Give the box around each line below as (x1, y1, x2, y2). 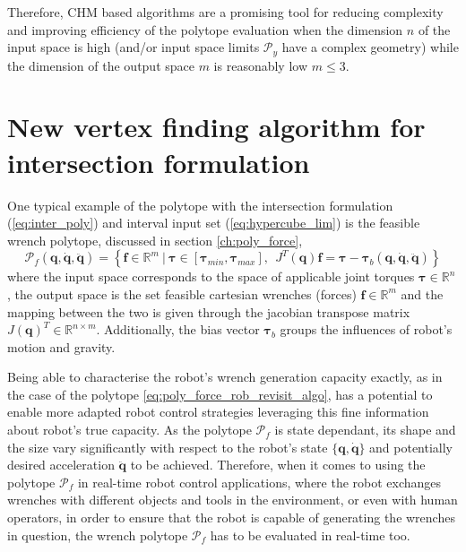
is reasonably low (213, 56, 308, 74)
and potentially (369, 437, 453, 456)
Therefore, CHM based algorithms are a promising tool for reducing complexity (7, 3, 444, 21)
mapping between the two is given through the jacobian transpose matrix (7, 302, 410, 321)
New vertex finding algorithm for (7, 108, 426, 145)
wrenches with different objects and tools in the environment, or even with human (7, 490, 458, 509)
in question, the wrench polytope (7, 525, 188, 544)
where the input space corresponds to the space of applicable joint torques (7, 267, 415, 286)
